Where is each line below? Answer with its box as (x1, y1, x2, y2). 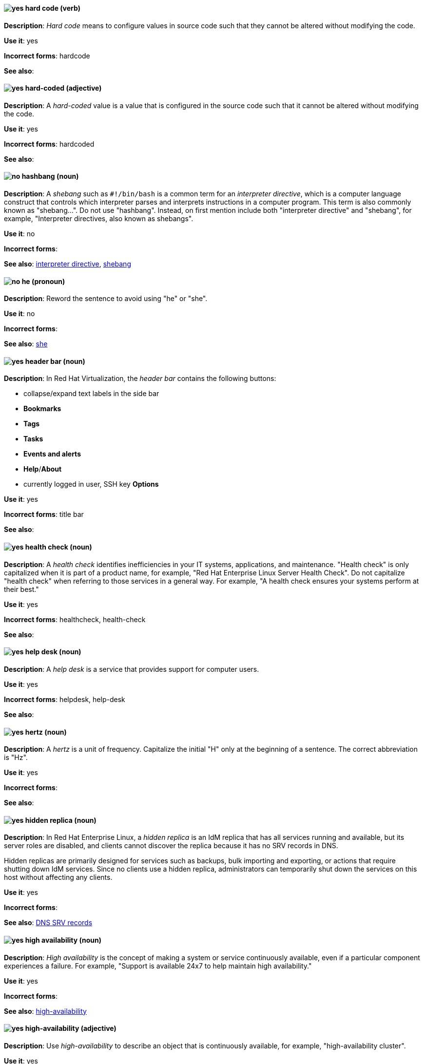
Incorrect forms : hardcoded (4, 139, 95, 148)
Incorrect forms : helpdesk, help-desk (4, 695, 125, 703)
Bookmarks (23, 404, 61, 413)
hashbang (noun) (21, 172, 79, 181)
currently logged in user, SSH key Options (23, 480, 159, 489)
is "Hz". (4, 753, 28, 762)
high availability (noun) (25, 935, 101, 944)
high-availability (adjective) (25, 1024, 116, 1033)
